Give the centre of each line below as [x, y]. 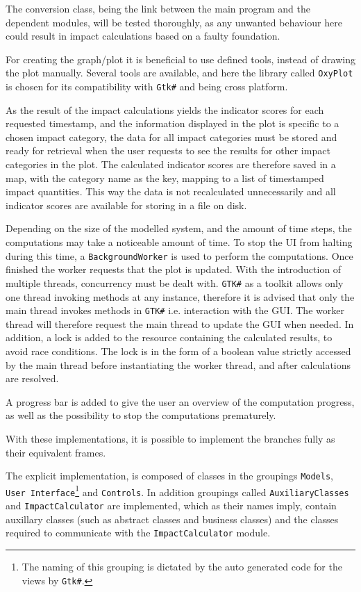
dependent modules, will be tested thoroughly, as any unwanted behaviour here [174, 22]
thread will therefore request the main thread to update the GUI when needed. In [180, 323]
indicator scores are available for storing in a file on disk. [126, 205]
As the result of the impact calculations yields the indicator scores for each [165, 109]
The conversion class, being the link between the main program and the [158, 8]
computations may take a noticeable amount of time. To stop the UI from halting [179, 242]
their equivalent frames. [56, 452]
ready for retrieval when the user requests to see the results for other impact [168, 150]
